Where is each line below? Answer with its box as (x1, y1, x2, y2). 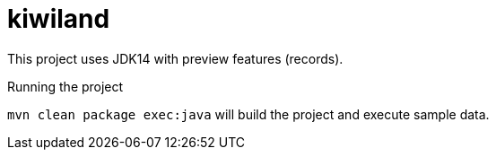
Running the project (7, 78, 124, 94)
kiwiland (7, 4, 110, 34)
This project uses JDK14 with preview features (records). (7, 50, 344, 66)
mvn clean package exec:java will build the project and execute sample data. (7, 106, 490, 122)
